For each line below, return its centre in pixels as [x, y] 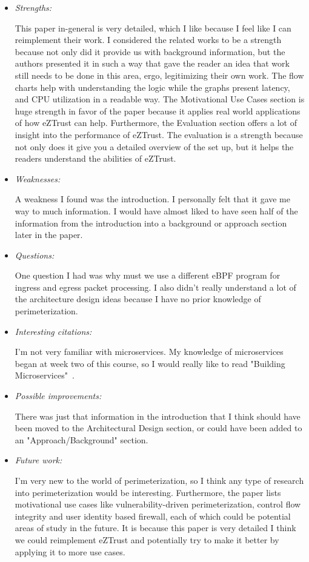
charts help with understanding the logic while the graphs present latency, [152, 87]
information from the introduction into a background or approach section [151, 223]
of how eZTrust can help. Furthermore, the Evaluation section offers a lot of [156, 123]
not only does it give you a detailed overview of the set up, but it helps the [154, 146]
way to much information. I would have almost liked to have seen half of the [156, 210]
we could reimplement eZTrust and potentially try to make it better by [147, 539]
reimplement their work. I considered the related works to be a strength [148, 40]
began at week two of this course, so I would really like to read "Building [150, 363]
